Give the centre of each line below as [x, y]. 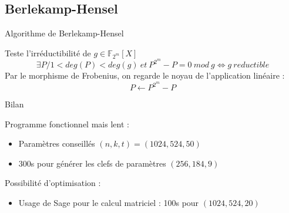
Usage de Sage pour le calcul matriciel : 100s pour [109, 203]
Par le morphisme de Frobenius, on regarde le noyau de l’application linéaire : [145, 75]
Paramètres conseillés [57, 143]
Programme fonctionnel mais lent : [67, 124]
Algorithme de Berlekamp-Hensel [64, 33]
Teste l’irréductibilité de [48, 53]
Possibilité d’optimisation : [53, 183]
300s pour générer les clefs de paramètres [92, 163]
